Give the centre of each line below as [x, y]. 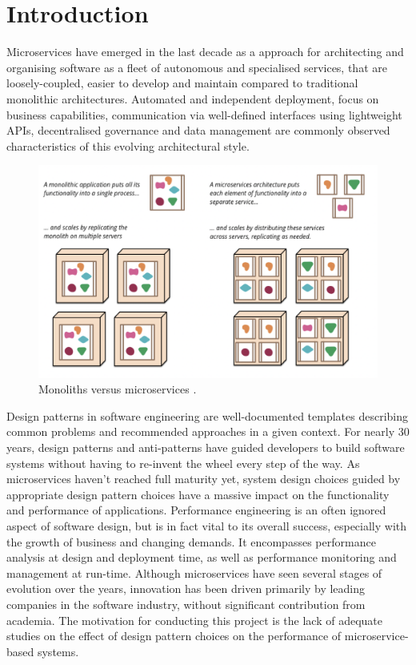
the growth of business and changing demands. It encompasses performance [191, 541]
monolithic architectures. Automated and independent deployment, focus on [193, 98]
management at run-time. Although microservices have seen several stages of [194, 572]
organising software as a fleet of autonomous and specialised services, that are [197, 67]
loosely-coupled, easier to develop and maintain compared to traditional [182, 83]
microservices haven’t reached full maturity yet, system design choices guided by [204, 479]
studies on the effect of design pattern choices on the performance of [174, 636]
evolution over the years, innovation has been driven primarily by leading [186, 588]
